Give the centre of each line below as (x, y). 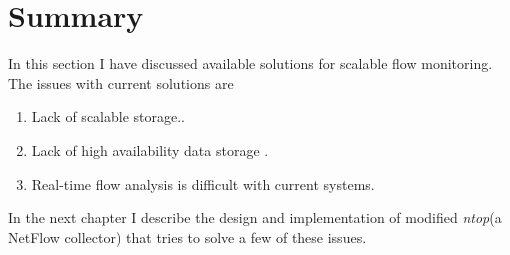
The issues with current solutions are (121, 82)
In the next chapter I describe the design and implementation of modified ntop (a (255, 217)
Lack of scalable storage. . (108, 116)
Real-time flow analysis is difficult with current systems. (203, 183)
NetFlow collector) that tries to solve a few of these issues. (187, 236)
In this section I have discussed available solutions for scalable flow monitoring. (250, 63)
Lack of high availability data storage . (150, 149)
